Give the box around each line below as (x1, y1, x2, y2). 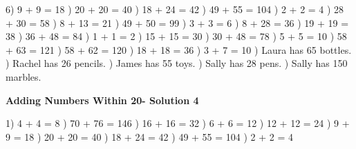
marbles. (6, 69, 41, 83)
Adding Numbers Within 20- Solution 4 (6, 92, 199, 107)
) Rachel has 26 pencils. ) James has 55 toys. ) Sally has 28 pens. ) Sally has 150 (6, 56, 348, 70)
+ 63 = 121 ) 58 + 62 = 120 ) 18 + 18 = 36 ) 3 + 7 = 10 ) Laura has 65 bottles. (6, 42, 352, 57)
